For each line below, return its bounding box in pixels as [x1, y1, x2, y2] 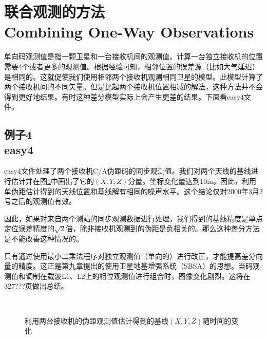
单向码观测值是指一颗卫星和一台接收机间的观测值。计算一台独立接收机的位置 [4, 51, 263, 62]
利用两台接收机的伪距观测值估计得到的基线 [25, 315, 168, 326]
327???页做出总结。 [4, 280, 68, 291]
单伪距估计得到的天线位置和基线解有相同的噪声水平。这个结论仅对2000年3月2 [4, 185, 263, 196]
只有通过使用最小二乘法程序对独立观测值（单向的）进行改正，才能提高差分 [4, 250, 256, 261]
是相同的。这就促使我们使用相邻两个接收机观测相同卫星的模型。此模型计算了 [4, 71, 263, 82]
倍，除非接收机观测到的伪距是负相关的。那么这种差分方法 [65, 223, 260, 234]
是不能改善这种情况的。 [4, 233, 83, 244]
